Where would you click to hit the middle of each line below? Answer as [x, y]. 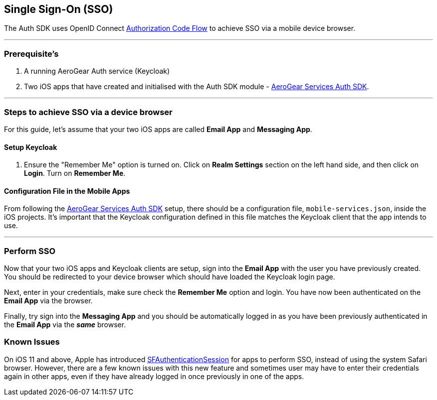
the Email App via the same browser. [65, 325]
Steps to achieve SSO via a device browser [88, 112]
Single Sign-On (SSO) [59, 9]
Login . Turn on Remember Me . [75, 173]
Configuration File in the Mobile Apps [67, 191]
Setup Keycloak [31, 147]
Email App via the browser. [48, 301]
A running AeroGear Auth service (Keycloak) [97, 71]
